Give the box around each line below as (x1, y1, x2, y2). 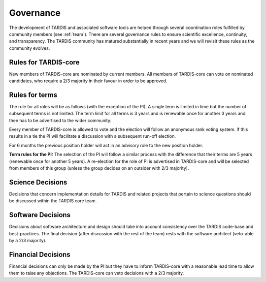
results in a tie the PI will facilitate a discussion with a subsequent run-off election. (9, 133, 176, 139)
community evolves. (9, 45, 50, 51)
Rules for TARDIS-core (9, 58, 80, 66)
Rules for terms (9, 91, 58, 99)
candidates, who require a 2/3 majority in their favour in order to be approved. (9, 78, 167, 84)
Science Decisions (9, 178, 67, 187)
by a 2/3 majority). (9, 238, 47, 244)
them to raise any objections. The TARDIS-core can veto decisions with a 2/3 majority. (9, 270, 184, 276)
